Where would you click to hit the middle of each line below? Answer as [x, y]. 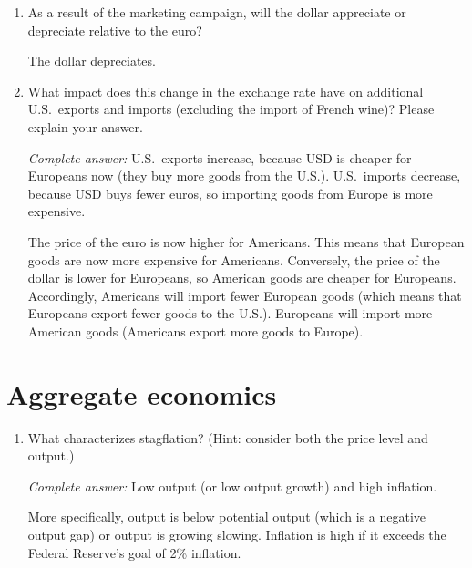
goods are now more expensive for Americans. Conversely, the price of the [234, 259]
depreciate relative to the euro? [115, 30]
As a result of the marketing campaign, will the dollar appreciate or [217, 12]
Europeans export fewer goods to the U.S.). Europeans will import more [230, 313]
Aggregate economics [142, 393]
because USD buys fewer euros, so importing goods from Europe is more [230, 193]
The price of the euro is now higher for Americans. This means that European [246, 241]
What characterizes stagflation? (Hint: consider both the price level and [228, 437]
